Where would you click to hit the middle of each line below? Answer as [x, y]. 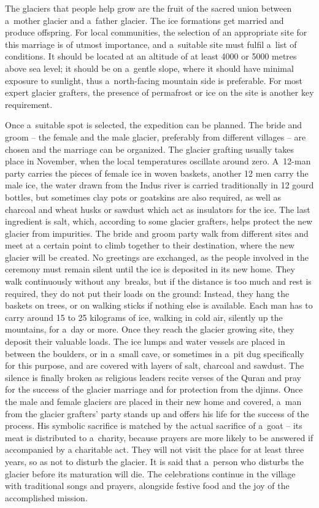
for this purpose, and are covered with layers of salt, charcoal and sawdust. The [155, 365]
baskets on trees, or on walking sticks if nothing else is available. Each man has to [159, 305]
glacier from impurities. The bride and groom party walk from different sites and [157, 233]
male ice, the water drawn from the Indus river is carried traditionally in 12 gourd [159, 185]
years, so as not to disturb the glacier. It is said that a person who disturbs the [154, 461]
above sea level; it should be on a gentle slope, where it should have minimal [149, 68]
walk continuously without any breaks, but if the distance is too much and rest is [158, 281]
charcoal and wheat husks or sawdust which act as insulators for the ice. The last [158, 209]
